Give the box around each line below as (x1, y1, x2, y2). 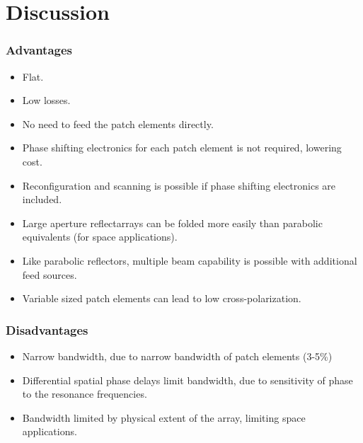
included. (22, 192, 62, 207)
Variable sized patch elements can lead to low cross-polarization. (22, 291, 301, 306)
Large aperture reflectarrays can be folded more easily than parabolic (22, 215, 323, 230)
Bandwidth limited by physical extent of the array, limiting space (22, 410, 306, 425)
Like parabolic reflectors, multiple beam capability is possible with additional (22, 253, 357, 267)
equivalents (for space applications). (22, 229, 178, 244)
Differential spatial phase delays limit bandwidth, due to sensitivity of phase (22, 372, 353, 387)
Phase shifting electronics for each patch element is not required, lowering (22, 140, 342, 155)
